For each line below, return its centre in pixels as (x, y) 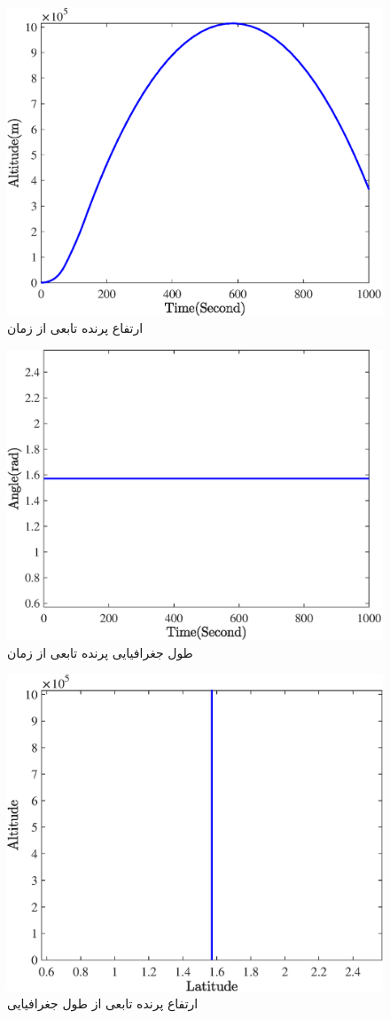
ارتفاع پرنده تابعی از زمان (75, 328)
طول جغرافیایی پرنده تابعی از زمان (100, 652)
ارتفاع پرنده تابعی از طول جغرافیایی (103, 1003)
